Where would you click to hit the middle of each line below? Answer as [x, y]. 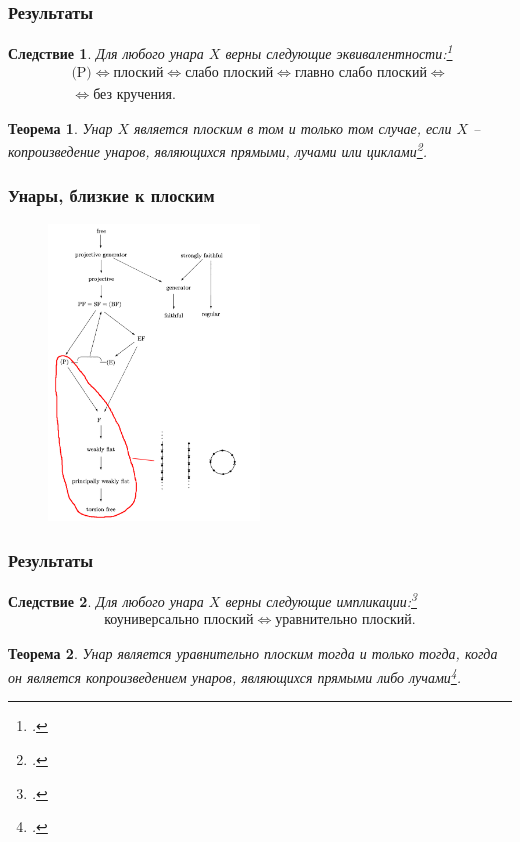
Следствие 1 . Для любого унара [106, 52]
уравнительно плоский [343, 620]
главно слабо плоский [360, 73]
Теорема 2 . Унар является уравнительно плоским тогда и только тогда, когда [253, 653]
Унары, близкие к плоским [111, 195]
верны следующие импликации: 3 [321, 599]
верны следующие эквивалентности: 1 [339, 51]
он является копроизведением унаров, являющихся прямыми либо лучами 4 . [235, 675]
